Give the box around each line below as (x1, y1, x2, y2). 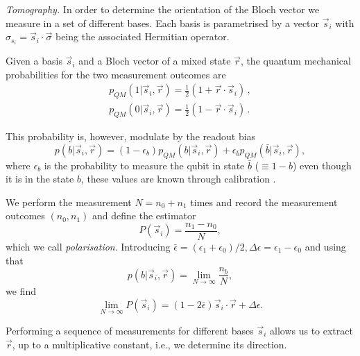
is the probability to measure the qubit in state (44, 158, 245, 172)
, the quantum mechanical (240, 53, 351, 68)
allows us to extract (270, 323, 353, 338)
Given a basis (6, 53, 62, 68)
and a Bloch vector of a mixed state (78, 53, 231, 68)
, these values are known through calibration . (80, 171, 276, 186)
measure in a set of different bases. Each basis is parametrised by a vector (6, 15, 320, 30)
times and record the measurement (190, 194, 338, 209)
